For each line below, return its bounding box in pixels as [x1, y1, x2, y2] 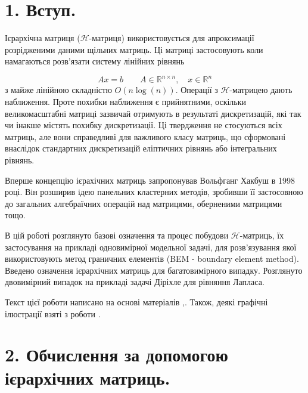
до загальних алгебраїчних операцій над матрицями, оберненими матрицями [5, 197, 282, 209]
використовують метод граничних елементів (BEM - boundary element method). [5, 252, 299, 265]
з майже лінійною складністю [5, 83, 112, 96]
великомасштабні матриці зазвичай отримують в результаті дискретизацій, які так [5, 107, 301, 119]
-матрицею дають [229, 83, 293, 96]
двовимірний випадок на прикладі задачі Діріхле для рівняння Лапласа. [5, 276, 265, 288]
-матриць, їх [239, 228, 284, 241]
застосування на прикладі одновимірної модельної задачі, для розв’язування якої [5, 240, 297, 253]
